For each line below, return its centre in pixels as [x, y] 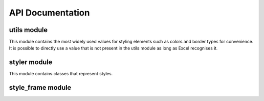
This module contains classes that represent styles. [61, 74]
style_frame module [40, 88]
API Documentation [49, 13]
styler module [31, 62]
